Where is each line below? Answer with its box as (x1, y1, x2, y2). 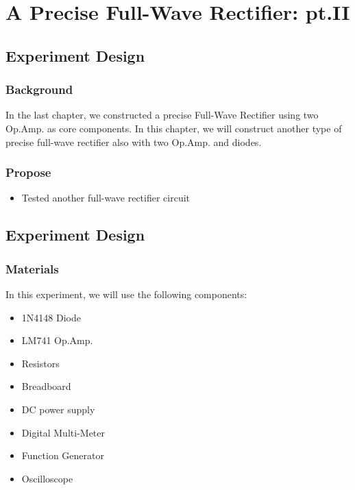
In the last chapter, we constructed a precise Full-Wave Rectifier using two (5, 108, 319, 122)
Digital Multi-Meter (21, 425, 105, 439)
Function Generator (21, 448, 104, 463)
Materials (5, 260, 59, 277)
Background (5, 81, 73, 98)
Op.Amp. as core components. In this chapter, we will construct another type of (5, 121, 342, 135)
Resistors (21, 356, 60, 370)
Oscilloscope (21, 471, 73, 485)
